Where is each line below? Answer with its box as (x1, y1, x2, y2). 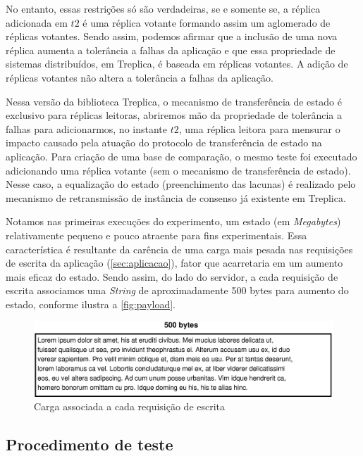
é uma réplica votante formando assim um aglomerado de (82, 15, 331, 30)
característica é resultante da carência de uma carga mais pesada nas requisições (6, 241, 353, 256)
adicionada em (6, 15, 68, 30)
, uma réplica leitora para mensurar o (178, 121, 340, 136)
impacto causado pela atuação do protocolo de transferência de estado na (6, 135, 322, 150)
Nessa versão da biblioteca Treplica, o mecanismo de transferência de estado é (6, 94, 342, 108)
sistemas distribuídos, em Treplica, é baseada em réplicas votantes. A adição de (6, 56, 348, 71)
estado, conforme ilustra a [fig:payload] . (6, 296, 176, 311)
